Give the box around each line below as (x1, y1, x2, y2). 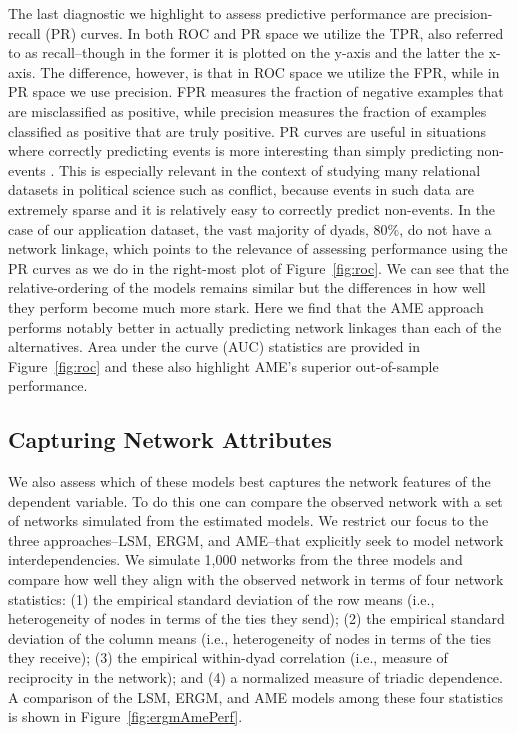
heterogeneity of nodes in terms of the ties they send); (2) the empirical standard (8, 608, 505, 629)
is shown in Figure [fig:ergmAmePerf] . (8, 706, 243, 727)
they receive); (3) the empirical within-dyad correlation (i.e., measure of (8, 647, 448, 668)
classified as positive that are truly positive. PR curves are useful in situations (8, 120, 487, 141)
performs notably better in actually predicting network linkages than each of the (8, 316, 502, 337)
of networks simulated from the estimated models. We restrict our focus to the (8, 510, 489, 531)
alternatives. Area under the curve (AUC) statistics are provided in (8, 336, 420, 357)
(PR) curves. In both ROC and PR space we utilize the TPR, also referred (45, 22, 504, 43)
